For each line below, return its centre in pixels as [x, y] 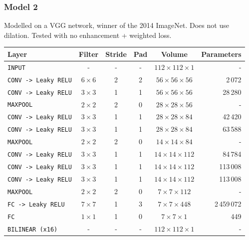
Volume [174, 54]
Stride [116, 54]
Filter [89, 54]
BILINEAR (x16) [33, 229]
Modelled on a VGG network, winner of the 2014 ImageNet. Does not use [117, 25]
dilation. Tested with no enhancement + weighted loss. [88, 35]
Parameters [221, 54]
